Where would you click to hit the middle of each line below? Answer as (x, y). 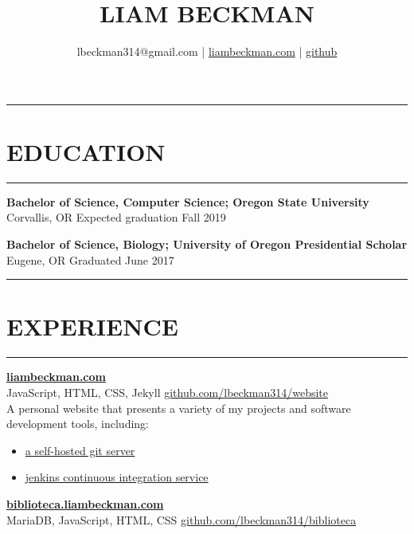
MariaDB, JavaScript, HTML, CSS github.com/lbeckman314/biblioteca (182, 519)
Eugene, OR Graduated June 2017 (90, 259)
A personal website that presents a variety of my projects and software (179, 408)
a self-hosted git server (80, 450)
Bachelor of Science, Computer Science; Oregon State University (188, 201)
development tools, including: (78, 424)
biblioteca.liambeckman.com (85, 503)
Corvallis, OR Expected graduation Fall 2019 (116, 217)
